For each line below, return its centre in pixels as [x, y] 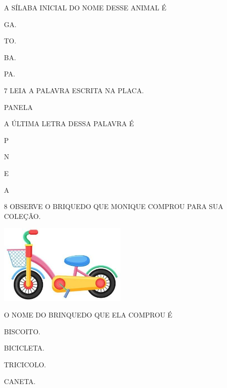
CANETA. [20, 381]
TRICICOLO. [25, 365]
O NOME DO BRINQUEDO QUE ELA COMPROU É [88, 315]
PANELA [19, 107]
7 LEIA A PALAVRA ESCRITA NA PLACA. [74, 90]
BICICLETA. [24, 348]
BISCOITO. [22, 331]
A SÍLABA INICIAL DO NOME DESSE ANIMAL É [85, 7]
